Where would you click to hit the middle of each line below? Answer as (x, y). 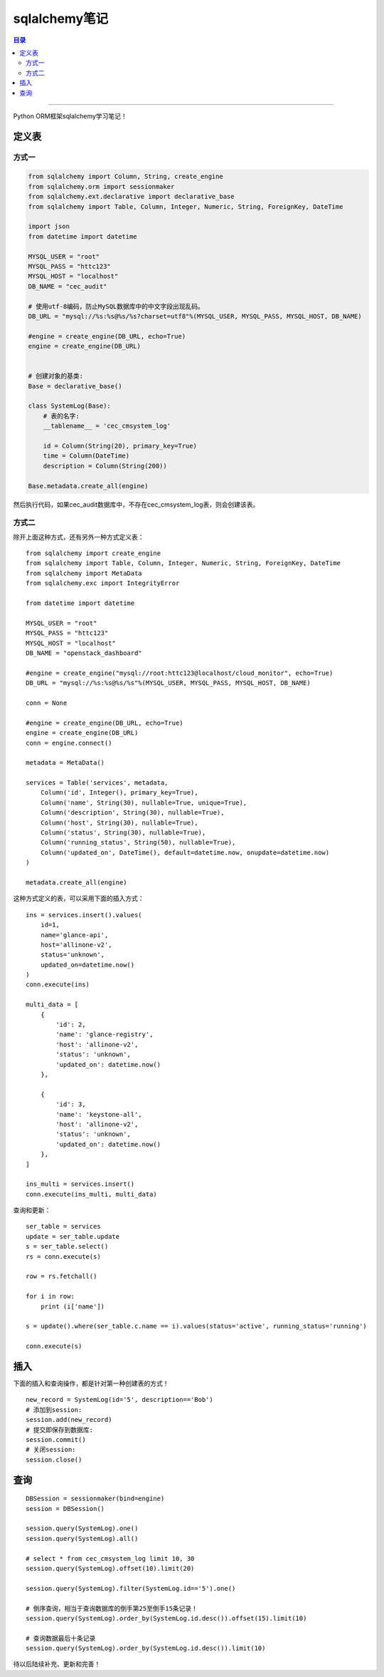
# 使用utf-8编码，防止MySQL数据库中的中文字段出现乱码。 (116, 306)
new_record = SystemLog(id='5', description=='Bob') (119, 1400)
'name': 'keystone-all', (99, 1114)
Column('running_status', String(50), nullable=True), (138, 842)
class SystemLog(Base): (70, 406)
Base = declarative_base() (75, 386)
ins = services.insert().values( (84, 915)
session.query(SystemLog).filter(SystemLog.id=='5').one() (131, 1588)
